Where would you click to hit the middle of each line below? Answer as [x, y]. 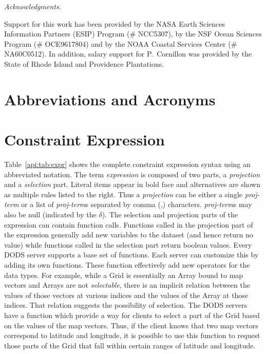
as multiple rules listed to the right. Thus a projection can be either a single [123, 194]
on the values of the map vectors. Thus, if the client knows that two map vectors [131, 325]
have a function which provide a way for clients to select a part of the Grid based [132, 315]
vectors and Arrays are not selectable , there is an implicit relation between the [127, 285]
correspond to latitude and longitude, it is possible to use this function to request [132, 335]
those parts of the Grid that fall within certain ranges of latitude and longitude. [130, 345]
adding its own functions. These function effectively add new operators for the [127, 265]
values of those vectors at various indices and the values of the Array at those [126, 295]
